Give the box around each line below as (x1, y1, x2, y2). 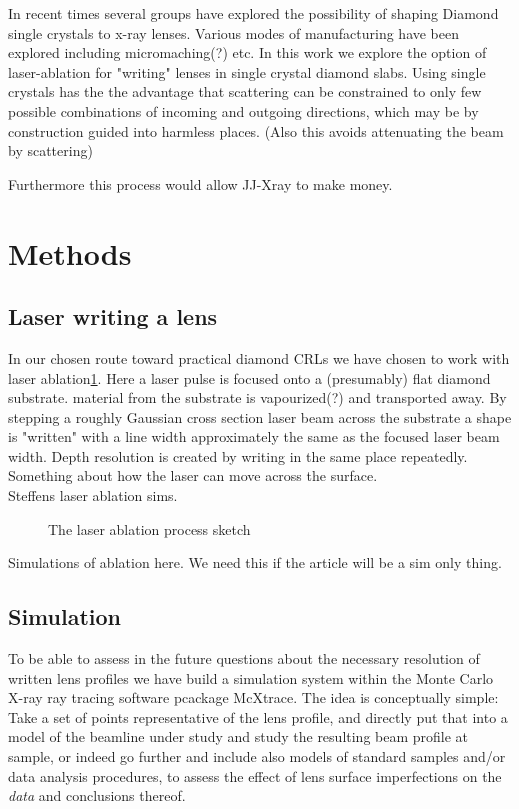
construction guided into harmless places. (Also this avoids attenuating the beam (8, 120, 504, 141)
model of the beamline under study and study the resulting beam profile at (8, 726, 469, 747)
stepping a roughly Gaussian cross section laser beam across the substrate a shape (8, 406, 512, 427)
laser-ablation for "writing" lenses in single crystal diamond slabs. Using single (8, 61, 486, 82)
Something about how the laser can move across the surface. (8, 465, 378, 486)
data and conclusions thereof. (8, 785, 186, 806)
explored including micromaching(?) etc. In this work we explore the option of (8, 42, 487, 63)
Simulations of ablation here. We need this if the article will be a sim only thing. (8, 552, 502, 573)
